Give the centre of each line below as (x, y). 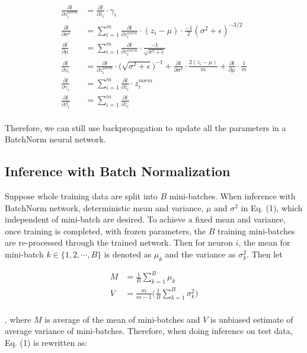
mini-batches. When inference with (232, 196)
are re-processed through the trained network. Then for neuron (119, 242)
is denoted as (128, 254)
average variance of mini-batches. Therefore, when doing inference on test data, (149, 331)
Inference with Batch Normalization (118, 171)
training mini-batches (256, 230)
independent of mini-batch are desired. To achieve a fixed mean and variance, (145, 219)
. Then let (265, 254)
